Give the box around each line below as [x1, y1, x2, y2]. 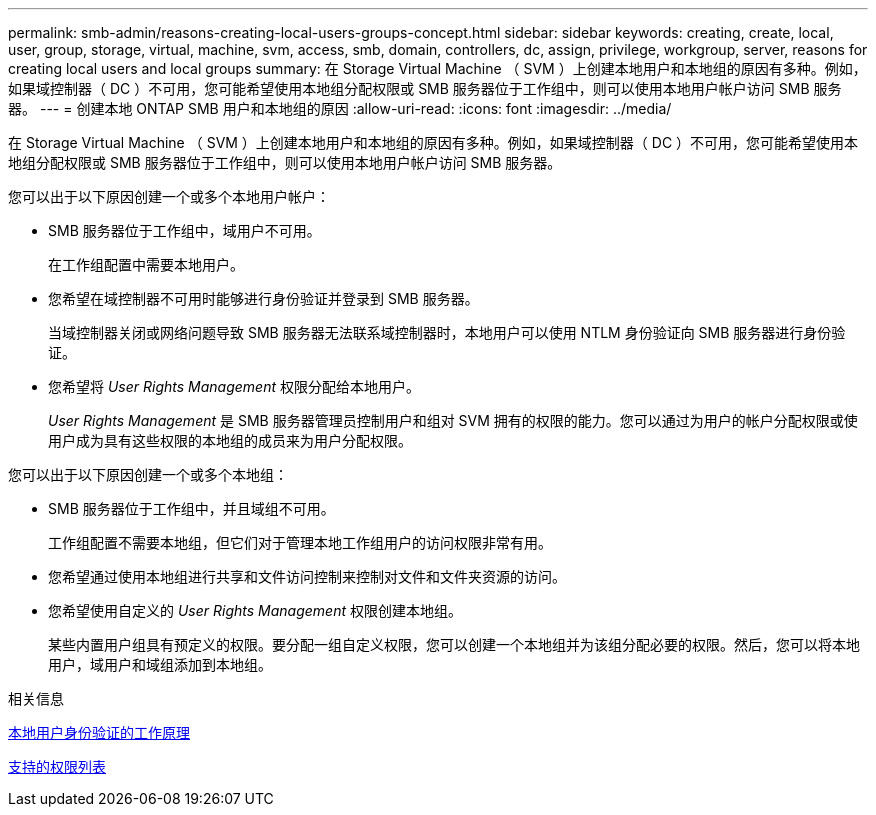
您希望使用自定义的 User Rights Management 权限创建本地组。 [48, 602, 462, 619]
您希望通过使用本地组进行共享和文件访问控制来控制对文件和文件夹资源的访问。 [48, 568, 566, 585]
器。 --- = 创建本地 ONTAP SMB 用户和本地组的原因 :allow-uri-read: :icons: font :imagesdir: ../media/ [8, 100, 672, 117]
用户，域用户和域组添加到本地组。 [48, 656, 272, 673]
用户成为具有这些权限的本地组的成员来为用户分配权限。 [48, 432, 412, 449]
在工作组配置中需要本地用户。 [48, 256, 244, 273]
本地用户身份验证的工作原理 [8, 724, 190, 741]
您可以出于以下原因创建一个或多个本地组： [8, 466, 288, 483]
